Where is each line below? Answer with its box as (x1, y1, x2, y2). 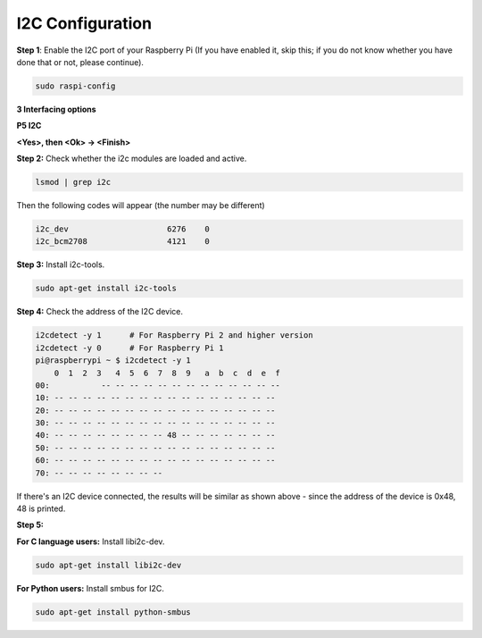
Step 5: (16, 519, 45, 531)
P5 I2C (16, 121, 42, 131)
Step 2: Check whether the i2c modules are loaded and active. (16, 153, 247, 164)
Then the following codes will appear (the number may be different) (16, 200, 265, 211)
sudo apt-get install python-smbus (35, 607, 191, 617)
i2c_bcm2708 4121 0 (35, 237, 210, 247)
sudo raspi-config (35, 80, 116, 91)
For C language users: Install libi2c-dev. (16, 536, 165, 547)
